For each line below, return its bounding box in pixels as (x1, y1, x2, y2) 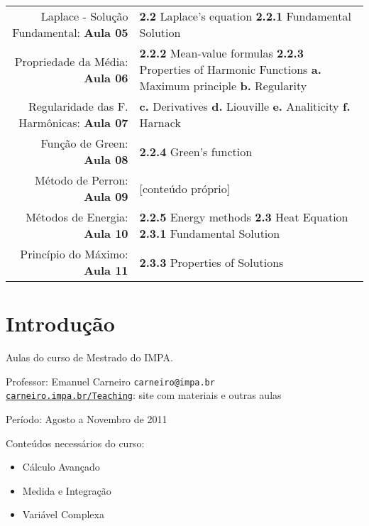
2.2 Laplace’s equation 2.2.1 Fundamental (139, 8, 351, 24)
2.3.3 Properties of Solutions (139, 253, 284, 270)
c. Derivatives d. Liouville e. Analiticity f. (139, 98, 351, 114)
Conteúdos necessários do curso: (6, 435, 145, 450)
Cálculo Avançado (22, 459, 100, 474)
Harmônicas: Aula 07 (18, 114, 128, 131)
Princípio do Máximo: (20, 246, 128, 262)
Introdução (6, 309, 115, 338)
